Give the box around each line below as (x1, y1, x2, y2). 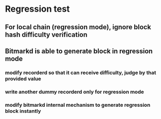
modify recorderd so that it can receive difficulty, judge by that (5, 69, 157, 76)
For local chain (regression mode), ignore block (5, 23, 151, 31)
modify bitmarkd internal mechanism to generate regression (5, 101, 151, 108)
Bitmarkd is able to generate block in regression (5, 47, 153, 55)
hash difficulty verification (5, 30, 88, 39)
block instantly (5, 107, 41, 114)
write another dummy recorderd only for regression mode (5, 88, 144, 95)
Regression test (5, 3, 70, 15)
